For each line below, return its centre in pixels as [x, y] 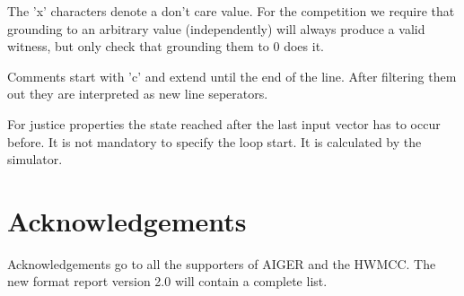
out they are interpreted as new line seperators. [138, 94]
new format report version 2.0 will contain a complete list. [167, 281]
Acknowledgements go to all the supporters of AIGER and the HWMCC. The [222, 263]
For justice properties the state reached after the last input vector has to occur [224, 123]
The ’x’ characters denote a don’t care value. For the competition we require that [231, 11]
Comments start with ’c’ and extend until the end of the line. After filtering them [232, 76]
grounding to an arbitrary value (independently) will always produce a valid [216, 28]
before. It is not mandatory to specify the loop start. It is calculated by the [214, 141]
